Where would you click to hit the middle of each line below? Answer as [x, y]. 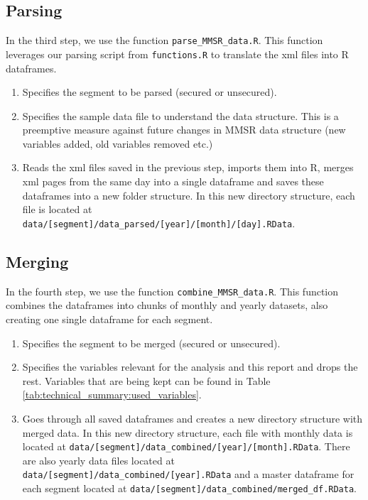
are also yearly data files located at [98, 460]
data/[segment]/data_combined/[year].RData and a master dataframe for [188, 474]
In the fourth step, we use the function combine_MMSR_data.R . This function [172, 291]
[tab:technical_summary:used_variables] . [112, 395]
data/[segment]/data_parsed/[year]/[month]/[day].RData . [159, 223]
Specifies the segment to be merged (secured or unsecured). [151, 343]
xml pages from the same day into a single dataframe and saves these [173, 181]
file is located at [57, 209]
